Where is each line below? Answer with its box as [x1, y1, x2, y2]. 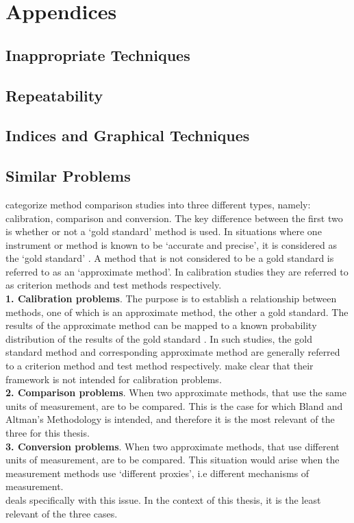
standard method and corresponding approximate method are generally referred [5, 345, 340, 359]
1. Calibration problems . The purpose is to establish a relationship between [5, 291, 337, 306]
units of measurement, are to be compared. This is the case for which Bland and [5, 398, 343, 413]
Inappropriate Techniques [5, 44, 190, 65]
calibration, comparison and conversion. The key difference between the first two [5, 210, 343, 225]
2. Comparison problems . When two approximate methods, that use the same [5, 385, 346, 400]
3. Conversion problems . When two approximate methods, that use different [5, 439, 340, 453]
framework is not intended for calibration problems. [5, 372, 222, 386]
